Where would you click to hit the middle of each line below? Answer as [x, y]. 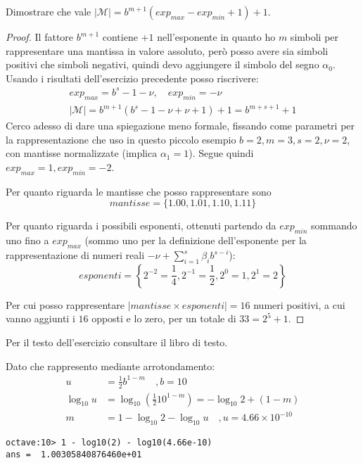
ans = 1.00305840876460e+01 [74, 454]
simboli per [314, 37]
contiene [120, 37]
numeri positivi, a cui [299, 304]
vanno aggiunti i [40, 318]
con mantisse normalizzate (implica [82, 153]
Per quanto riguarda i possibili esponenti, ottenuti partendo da [141, 226]
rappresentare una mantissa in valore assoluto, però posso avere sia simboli [167, 50]
